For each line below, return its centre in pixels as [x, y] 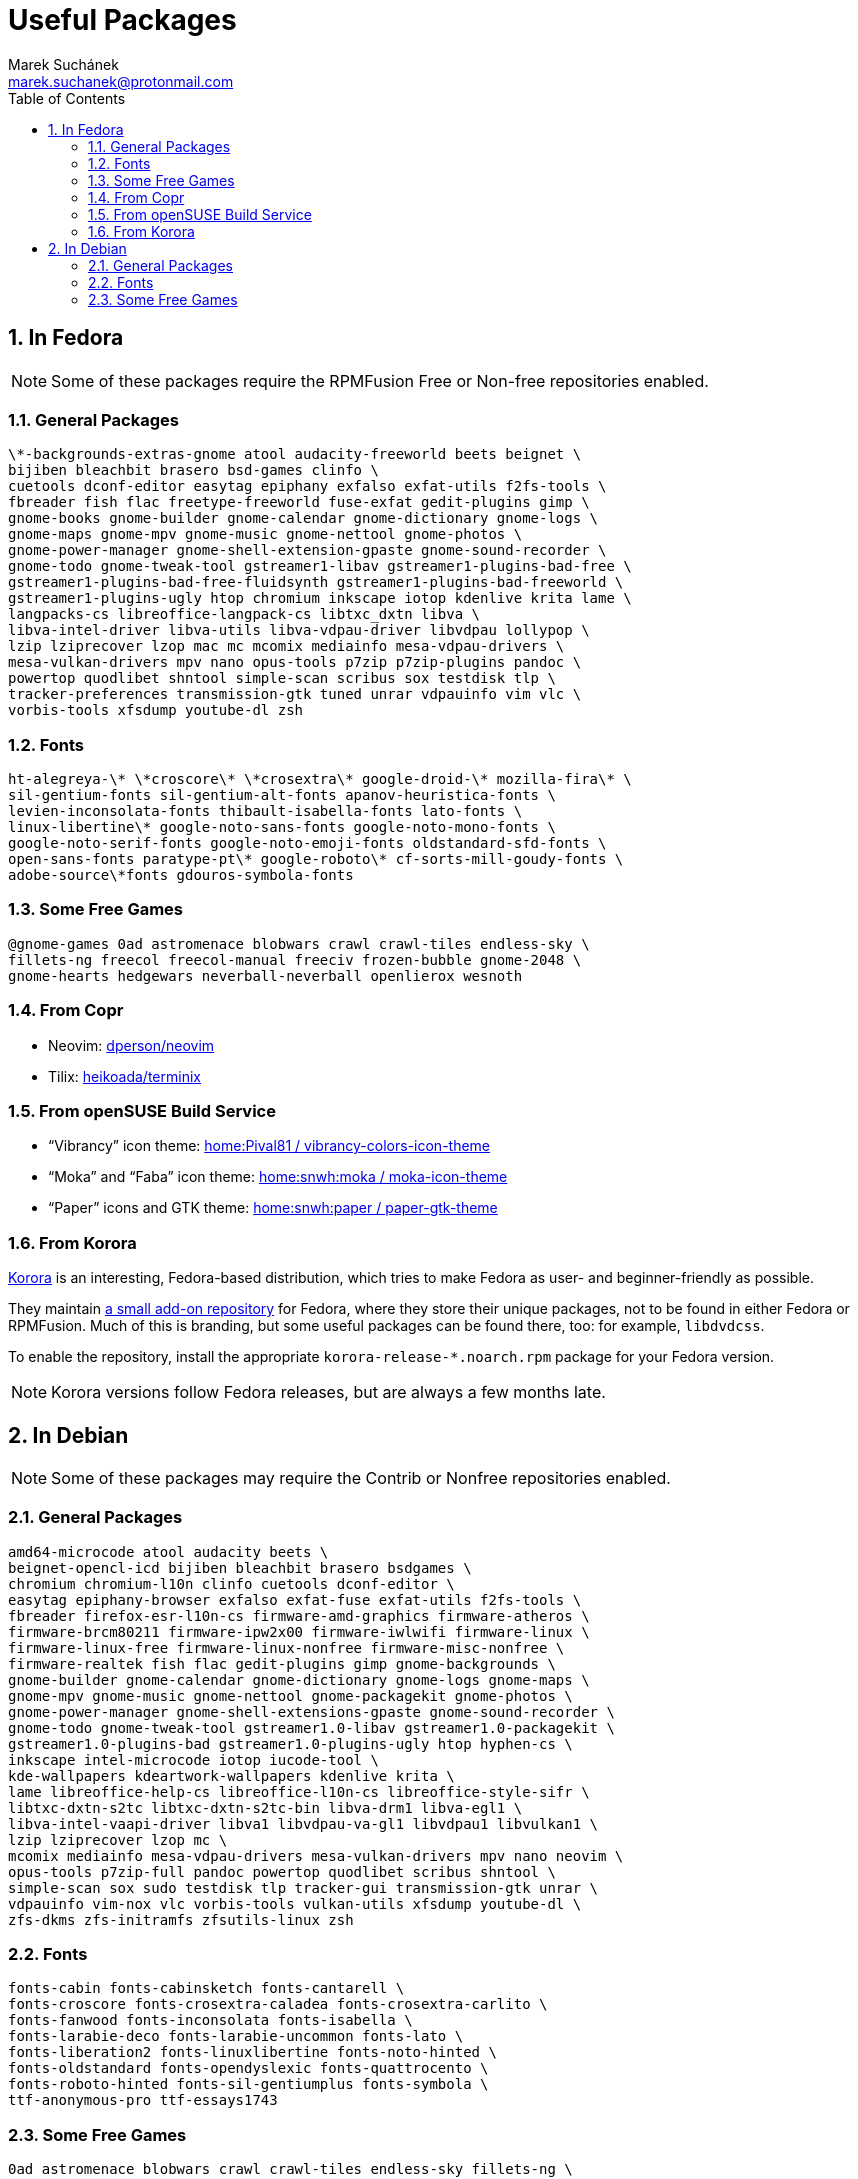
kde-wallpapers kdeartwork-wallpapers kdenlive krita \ [231, 1775]
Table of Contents [67, 98]
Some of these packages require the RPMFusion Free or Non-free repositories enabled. [380, 380]
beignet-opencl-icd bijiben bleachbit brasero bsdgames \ [240, 1567]
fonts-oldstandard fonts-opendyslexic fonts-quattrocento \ [248, 2068]
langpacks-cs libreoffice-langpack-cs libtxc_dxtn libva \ [244, 614]
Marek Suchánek [63, 64]
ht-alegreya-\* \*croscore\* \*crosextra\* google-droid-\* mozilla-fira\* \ [320, 779]
